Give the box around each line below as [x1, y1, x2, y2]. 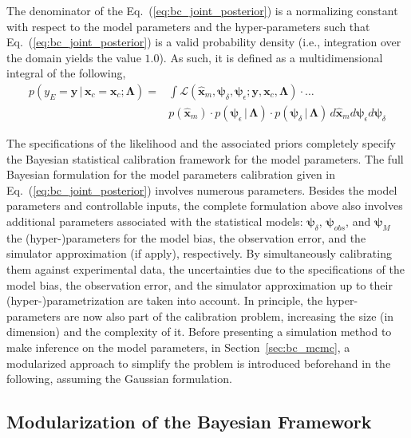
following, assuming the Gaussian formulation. [6, 370, 232, 387]
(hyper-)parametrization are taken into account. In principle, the [6, 292, 323, 309]
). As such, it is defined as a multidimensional [159, 49, 383, 65]
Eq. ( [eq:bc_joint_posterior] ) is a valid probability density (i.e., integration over [6, 34, 401, 50]
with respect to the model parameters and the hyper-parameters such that [6, 18, 370, 34]
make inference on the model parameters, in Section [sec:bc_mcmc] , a [6, 338, 350, 355]
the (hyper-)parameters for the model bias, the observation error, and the [6, 229, 366, 246]
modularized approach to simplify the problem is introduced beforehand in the [6, 354, 391, 371]
